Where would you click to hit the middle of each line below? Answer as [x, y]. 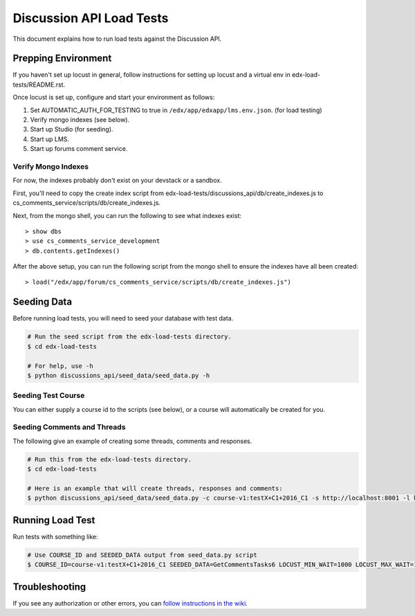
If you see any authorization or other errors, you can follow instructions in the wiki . [130, 603]
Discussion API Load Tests [91, 18]
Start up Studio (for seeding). [72, 129]
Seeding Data [43, 302]
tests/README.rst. [39, 84]
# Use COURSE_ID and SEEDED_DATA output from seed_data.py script [142, 555]
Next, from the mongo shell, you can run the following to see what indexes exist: [127, 215]
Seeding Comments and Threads [69, 427]
